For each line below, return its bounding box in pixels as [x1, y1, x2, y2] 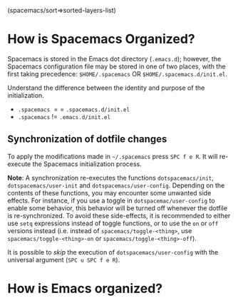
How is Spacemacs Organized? [7, 31, 196, 47]
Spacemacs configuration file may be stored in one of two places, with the [7, 62, 226, 71]
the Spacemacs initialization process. [32, 160, 143, 168]
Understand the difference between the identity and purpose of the [7, 83, 205, 92]
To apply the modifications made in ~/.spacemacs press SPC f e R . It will [7, 152, 218, 160]
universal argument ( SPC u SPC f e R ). [7, 255, 120, 264]
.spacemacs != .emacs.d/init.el [17, 112, 111, 120]
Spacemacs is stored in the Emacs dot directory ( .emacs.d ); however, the [7, 54, 222, 63]
